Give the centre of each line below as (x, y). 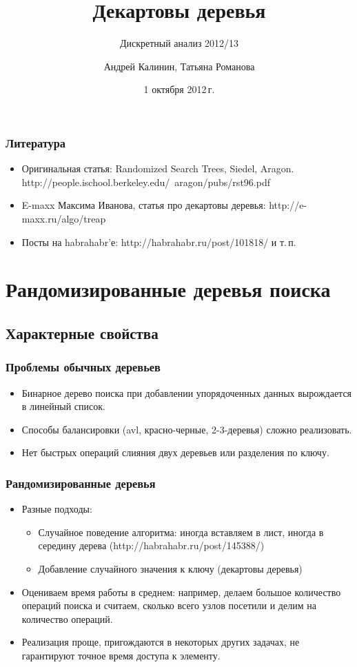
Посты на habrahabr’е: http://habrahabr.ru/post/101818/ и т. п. (159, 242)
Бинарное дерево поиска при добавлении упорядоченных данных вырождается (187, 392)
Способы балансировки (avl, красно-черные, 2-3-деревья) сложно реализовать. (187, 429)
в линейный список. (63, 406)
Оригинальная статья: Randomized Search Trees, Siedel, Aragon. (158, 168)
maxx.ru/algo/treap (64, 218)
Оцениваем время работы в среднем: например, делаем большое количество (181, 592)
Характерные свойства (82, 332)
